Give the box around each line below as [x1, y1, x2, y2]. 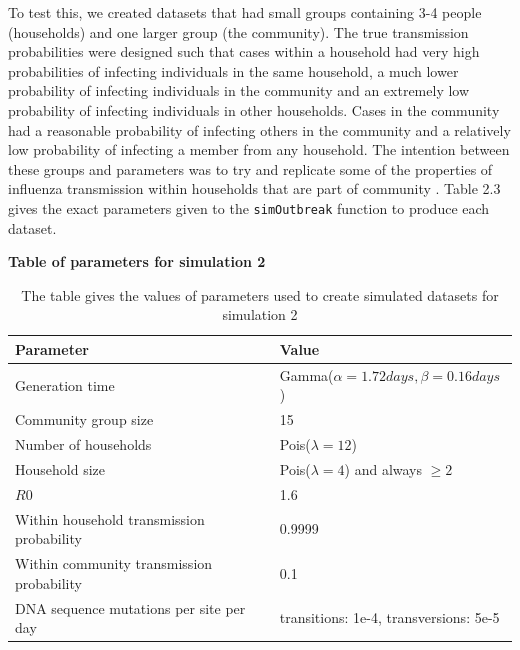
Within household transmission [15, 508, 205, 529]
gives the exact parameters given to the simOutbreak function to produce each [8, 197, 490, 218]
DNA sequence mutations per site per [15, 597, 246, 618]
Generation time [15, 374, 115, 395]
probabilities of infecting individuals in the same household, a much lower [8, 60, 459, 81]
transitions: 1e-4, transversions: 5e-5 [279, 607, 500, 628]
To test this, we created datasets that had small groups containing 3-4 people [8, 2, 482, 22]
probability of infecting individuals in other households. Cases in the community [8, 99, 500, 120]
